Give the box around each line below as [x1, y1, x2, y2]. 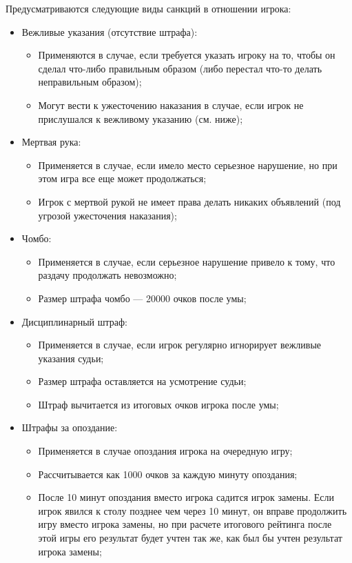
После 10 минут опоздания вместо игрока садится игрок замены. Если [38, 490, 334, 504]
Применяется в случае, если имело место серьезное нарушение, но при [38, 157, 338, 172]
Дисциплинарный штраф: [21, 314, 128, 328]
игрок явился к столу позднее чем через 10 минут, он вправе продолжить [38, 503, 347, 517]
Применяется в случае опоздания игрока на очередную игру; [38, 444, 293, 458]
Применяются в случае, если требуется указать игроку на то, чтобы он [38, 48, 335, 62]
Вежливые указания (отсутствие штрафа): [21, 24, 198, 39]
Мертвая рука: [21, 135, 81, 149]
